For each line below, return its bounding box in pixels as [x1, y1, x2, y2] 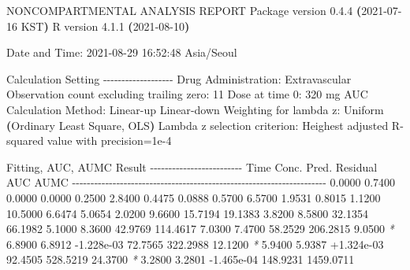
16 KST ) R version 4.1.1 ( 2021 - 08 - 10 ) [6, 17, 190, 34]
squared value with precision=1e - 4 [6, 132, 172, 149]
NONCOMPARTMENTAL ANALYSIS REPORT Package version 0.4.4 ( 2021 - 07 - [6, 2, 402, 18]
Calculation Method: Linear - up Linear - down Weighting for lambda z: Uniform [6, 101, 384, 117]
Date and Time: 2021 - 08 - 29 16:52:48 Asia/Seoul [6, 44, 237, 61]
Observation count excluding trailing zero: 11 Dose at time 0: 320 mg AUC [6, 86, 368, 102]
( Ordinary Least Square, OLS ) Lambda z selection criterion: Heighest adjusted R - [6, 117, 404, 133]
